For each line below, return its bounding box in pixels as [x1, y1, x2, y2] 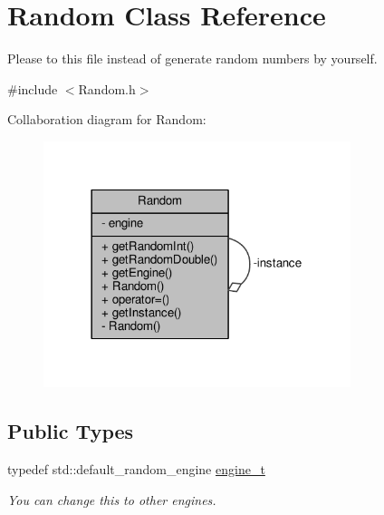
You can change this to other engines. [7, 490, 216, 509]
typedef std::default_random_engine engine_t [7, 460, 265, 479]
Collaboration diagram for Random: [7, 110, 206, 129]
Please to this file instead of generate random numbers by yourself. [7, 49, 378, 68]
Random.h [78, 79, 136, 98]
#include [7, 79, 58, 98]
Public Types [7, 417, 134, 445]
